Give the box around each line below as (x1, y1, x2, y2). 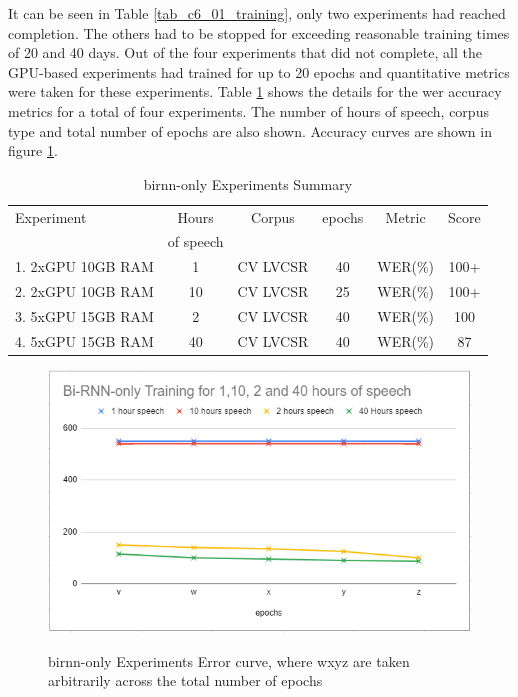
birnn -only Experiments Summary (143, 173, 353, 194)
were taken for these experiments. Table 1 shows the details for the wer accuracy (8, 81, 502, 102)
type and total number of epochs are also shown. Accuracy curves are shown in (8, 120, 492, 141)
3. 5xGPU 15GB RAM (15, 305, 154, 326)
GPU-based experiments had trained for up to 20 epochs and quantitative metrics (8, 61, 510, 82)
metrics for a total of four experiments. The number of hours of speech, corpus (8, 100, 489, 121)
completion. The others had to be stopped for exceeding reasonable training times (8, 22, 510, 43)
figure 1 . (8, 140, 58, 161)
